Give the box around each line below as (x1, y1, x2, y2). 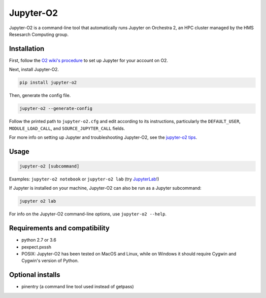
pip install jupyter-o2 (19, 80, 77, 85)
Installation (9, 44, 44, 53)
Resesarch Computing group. (9, 31, 69, 37)
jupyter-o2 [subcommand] (19, 163, 80, 169)
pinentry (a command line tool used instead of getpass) (21, 284, 134, 290)
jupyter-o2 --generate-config (19, 106, 93, 111)
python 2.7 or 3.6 (21, 237, 57, 243)
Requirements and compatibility (9, 224, 110, 232)
